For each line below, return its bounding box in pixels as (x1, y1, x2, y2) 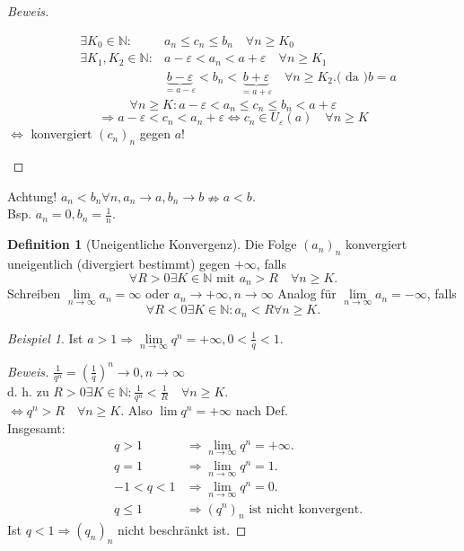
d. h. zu (7, 381, 49, 400)
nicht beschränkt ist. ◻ (118, 520, 247, 539)
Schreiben (7, 284, 61, 303)
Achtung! (7, 186, 57, 205)
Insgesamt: (7, 418, 66, 437)
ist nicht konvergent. (249, 502, 363, 516)
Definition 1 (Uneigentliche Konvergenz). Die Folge (7, 235, 297, 253)
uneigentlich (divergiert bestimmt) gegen (7, 254, 231, 273)
